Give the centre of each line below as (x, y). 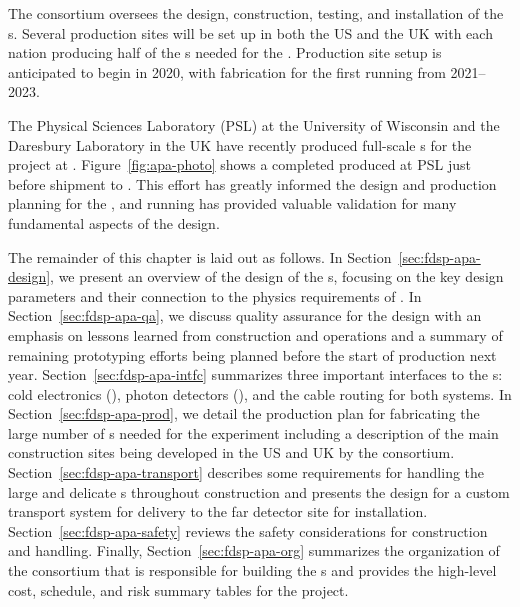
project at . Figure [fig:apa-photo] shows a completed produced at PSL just (239, 164)
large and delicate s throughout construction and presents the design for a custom (259, 491)
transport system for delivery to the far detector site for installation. (218, 511)
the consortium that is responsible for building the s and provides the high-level (252, 570)
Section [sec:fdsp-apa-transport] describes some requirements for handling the (246, 472)
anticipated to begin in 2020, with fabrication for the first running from (227, 71)
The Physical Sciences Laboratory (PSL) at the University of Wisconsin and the (254, 124)
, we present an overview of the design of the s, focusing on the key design (277, 276)
